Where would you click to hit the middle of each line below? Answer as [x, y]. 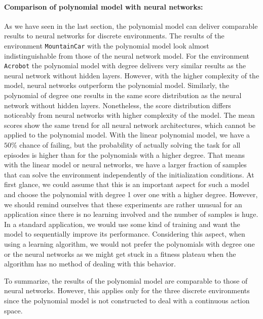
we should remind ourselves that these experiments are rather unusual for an [123, 204]
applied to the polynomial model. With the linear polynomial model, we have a [127, 135]
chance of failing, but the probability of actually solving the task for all [130, 145]
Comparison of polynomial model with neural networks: [104, 6]
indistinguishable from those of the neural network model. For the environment [127, 55]
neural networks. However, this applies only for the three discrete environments [127, 290]
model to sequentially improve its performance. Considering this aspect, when [125, 234]
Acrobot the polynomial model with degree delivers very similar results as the [125, 65]
